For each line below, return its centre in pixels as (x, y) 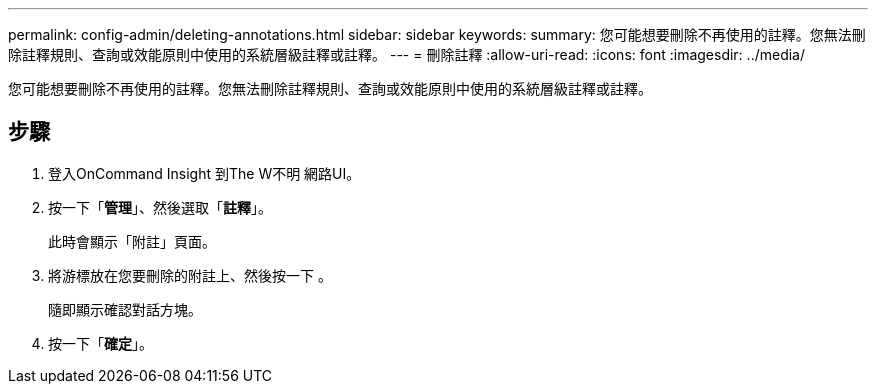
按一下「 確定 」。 (100, 343)
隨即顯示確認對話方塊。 (125, 309)
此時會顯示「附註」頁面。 (132, 241)
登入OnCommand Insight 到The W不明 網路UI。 (204, 173)
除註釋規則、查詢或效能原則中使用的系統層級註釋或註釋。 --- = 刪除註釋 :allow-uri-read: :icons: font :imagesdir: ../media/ (407, 54)
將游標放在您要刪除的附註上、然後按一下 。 (190, 275)
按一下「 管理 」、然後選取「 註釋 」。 (160, 207)
